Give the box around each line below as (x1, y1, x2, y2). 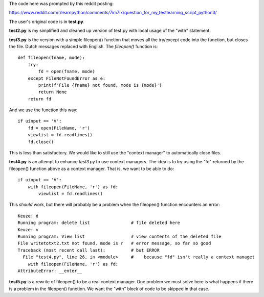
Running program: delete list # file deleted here (18, 220, 180, 225)
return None (38, 89, 67, 95)
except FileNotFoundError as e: (27, 75, 106, 81)
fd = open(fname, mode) (38, 69, 95, 74)
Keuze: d (18, 213, 39, 219)
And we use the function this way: (9, 107, 78, 113)
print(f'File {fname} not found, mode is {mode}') (38, 82, 162, 88)
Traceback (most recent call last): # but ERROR (18, 247, 160, 253)
